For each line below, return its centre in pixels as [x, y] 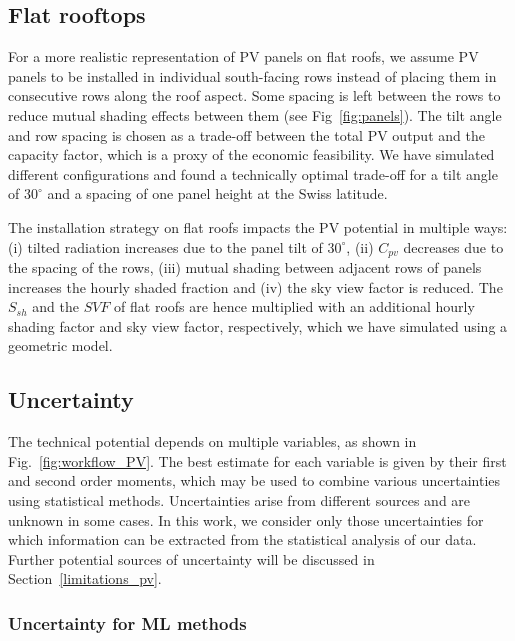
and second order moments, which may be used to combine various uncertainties [254, 480]
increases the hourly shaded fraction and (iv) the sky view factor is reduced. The [255, 286]
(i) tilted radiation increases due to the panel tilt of [165, 246]
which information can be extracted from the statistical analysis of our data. [242, 539]
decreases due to [453, 246]
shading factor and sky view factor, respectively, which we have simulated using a [258, 325]
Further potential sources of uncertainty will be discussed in [191, 558]
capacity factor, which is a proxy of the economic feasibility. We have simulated [251, 154]
